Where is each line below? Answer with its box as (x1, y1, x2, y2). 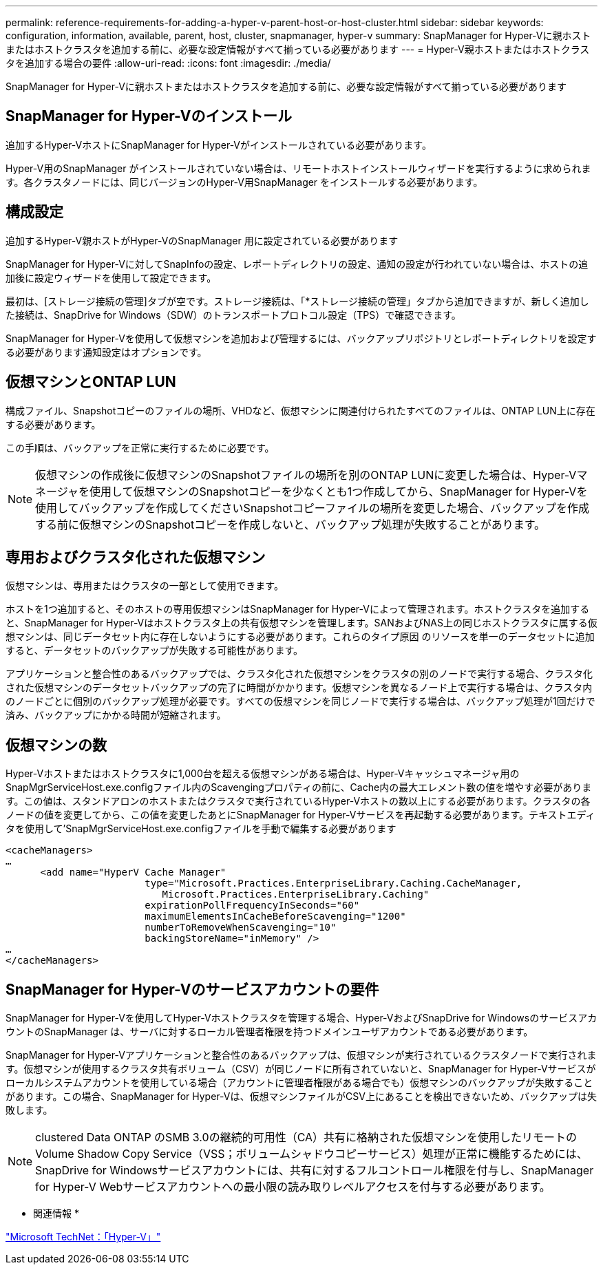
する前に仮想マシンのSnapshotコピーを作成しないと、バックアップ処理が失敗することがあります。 (35, 517, 546, 531)
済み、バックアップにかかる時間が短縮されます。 (6, 709, 226, 721)
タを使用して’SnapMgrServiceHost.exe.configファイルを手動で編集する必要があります (6, 823, 396, 835)
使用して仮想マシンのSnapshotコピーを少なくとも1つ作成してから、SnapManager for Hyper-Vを (89, 484, 588, 498)
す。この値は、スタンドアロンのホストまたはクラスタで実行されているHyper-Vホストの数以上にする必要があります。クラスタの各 (6, 795, 591, 807)
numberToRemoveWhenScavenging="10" (145, 922, 337, 933)
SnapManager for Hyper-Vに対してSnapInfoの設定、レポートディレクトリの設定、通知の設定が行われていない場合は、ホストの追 (6, 257, 589, 270)
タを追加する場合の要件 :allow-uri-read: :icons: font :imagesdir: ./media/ (6, 57, 331, 69)
